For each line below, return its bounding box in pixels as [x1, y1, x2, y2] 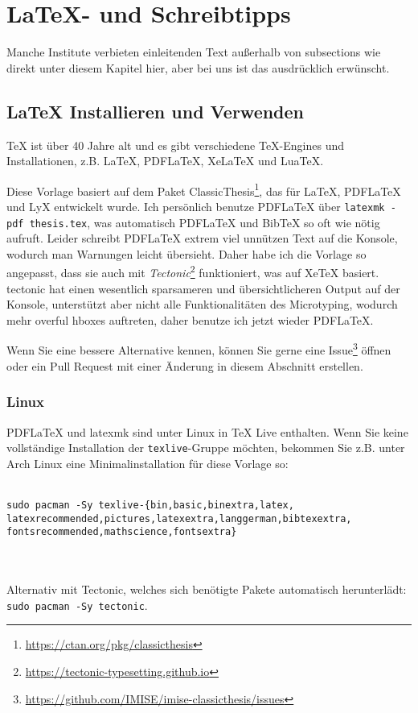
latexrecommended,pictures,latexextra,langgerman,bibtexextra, [6, 512, 352, 524]
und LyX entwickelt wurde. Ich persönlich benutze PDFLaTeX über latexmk [6, 197, 385, 214]
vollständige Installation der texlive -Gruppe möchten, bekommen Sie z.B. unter [6, 439, 405, 456]
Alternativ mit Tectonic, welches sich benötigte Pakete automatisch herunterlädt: [6, 581, 407, 598]
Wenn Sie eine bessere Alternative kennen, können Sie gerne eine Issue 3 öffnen [6, 339, 391, 359]
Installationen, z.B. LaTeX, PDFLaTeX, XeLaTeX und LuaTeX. [6, 152, 324, 169]
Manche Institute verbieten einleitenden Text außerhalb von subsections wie [6, 44, 381, 60]
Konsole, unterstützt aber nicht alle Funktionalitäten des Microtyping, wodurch [6, 296, 398, 313]
